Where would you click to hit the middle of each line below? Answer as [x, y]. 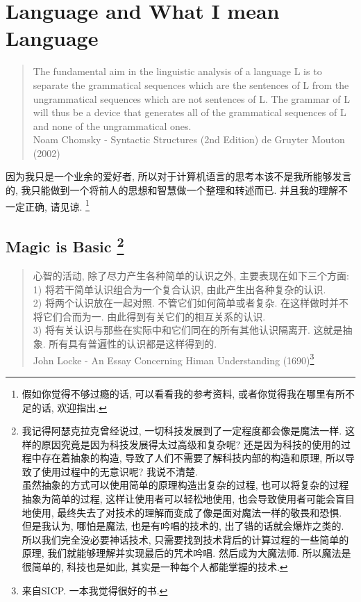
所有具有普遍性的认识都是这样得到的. [133, 344]
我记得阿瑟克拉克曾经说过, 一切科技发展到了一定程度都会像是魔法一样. [182, 431]
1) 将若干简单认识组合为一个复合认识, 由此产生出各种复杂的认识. [179, 289]
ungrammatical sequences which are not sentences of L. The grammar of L [191, 98]
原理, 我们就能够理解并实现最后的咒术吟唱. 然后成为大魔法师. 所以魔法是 [186, 553]
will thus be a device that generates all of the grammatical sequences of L [190, 112]
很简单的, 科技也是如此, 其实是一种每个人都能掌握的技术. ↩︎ [155, 567]
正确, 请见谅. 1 [57, 205]
